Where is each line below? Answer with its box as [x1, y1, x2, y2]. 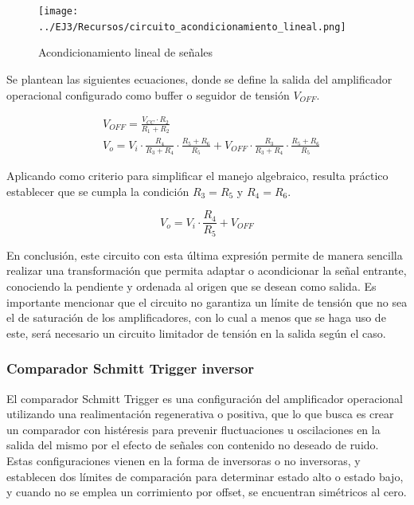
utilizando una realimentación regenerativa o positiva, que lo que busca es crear [6, 405, 394, 422]
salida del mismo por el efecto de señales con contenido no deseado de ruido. [6, 436, 379, 453]
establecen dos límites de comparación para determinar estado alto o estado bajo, [6, 468, 404, 484]
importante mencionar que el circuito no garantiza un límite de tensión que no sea [6, 293, 408, 310]
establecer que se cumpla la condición [6, 182, 189, 199]
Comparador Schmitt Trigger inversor [6, 358, 255, 378]
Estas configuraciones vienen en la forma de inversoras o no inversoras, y [6, 452, 361, 468]
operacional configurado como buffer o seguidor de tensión [6, 86, 290, 103]
